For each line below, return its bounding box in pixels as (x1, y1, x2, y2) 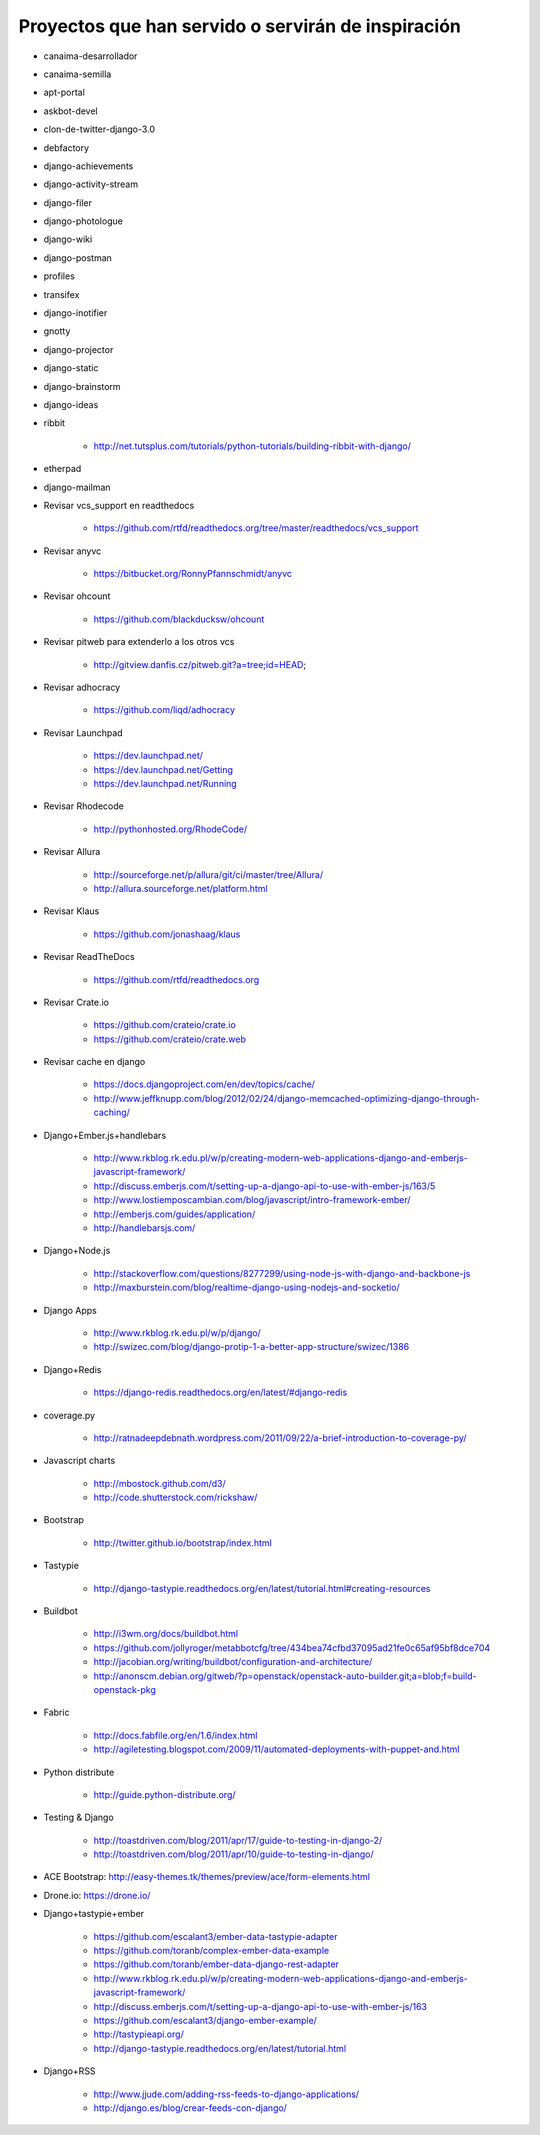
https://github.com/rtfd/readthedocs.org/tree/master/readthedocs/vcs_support (93, 522, 419, 534)
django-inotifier (43, 307, 108, 319)
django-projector (43, 343, 114, 355)
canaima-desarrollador (43, 50, 138, 62)
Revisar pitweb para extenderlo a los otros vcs (43, 636, 235, 648)
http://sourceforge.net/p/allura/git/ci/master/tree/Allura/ (93, 868, 324, 880)
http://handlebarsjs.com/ (93, 1221, 196, 1234)
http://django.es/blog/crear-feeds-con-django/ (93, 2101, 287, 2114)
